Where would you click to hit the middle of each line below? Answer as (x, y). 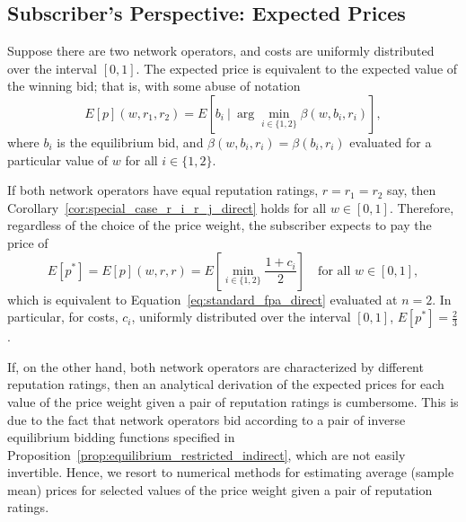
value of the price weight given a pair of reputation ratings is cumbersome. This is (233, 401)
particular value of (58, 159)
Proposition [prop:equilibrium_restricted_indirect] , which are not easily (207, 454)
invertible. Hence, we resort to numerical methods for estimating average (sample (231, 472)
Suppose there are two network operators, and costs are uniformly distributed (221, 51)
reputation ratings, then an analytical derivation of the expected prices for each (226, 384)
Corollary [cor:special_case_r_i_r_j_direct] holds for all (167, 207)
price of (28, 242)
